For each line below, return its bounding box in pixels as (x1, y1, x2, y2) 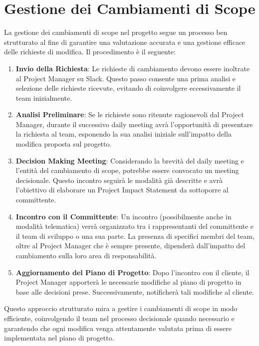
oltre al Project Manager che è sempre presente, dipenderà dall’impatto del (15, 240, 246, 251)
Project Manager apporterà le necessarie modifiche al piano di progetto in (15, 277, 242, 287)
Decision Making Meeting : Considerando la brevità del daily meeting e (15, 155, 244, 166)
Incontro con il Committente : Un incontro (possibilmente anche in (15, 211, 232, 221)
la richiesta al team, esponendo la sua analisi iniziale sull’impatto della (15, 129, 232, 139)
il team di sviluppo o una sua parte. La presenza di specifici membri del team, (15, 230, 255, 241)
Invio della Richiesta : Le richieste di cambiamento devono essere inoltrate (15, 63, 250, 73)
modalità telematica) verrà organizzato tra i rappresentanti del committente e (15, 221, 254, 231)
